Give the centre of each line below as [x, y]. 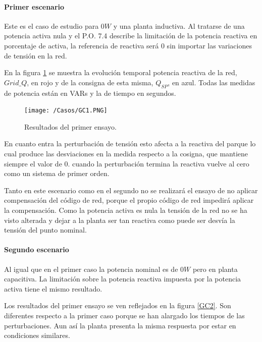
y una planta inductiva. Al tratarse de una [179, 25]
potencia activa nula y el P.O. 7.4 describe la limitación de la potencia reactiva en [131, 36]
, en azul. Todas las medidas [212, 82]
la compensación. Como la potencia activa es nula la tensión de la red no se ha [126, 210]
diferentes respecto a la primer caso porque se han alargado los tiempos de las [124, 315]
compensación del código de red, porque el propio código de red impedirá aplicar [129, 200]
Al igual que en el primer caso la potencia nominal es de [91, 269]
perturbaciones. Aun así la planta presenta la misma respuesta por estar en [120, 325]
